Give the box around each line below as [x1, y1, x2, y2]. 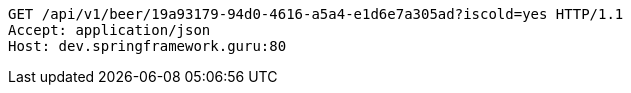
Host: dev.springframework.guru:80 [8, 38, 287, 54]
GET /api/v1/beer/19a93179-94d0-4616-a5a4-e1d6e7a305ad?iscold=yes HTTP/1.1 [8, 6, 624, 22]
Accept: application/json [8, 22, 211, 38]
